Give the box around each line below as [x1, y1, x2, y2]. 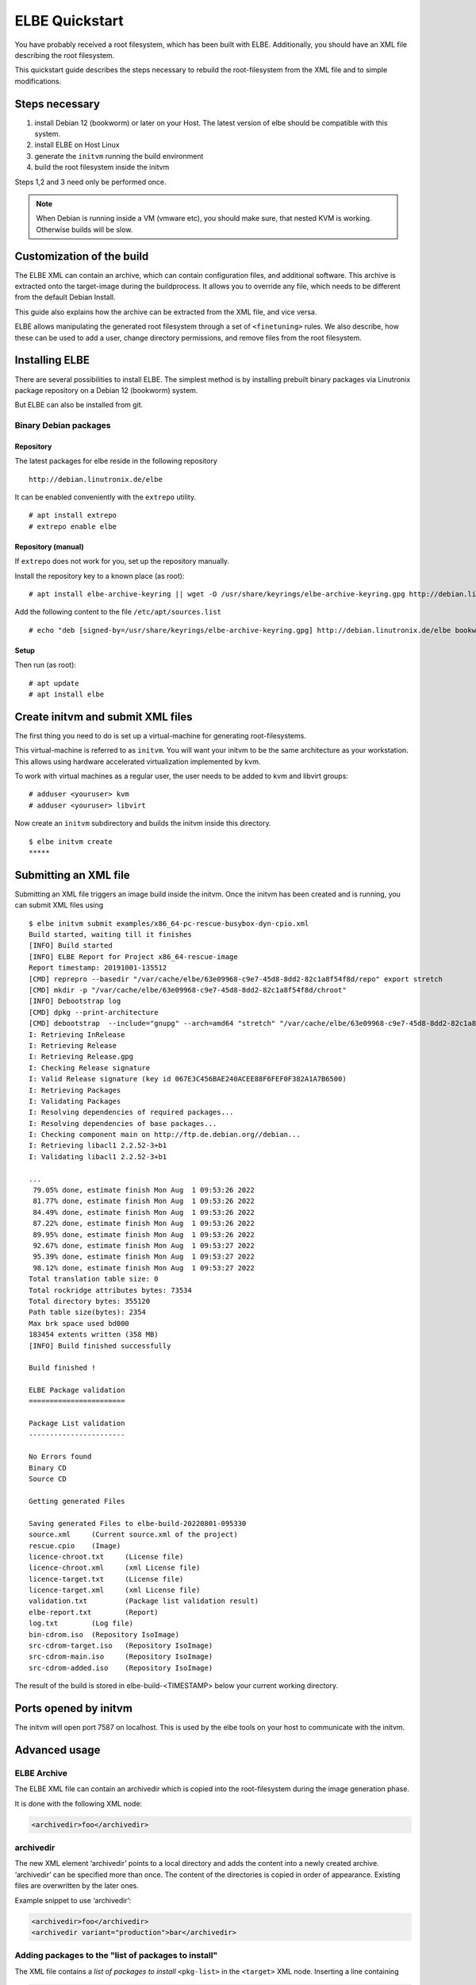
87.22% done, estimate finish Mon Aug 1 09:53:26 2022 [33, 1219, 255, 1228]
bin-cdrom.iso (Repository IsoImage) [29, 1630, 180, 1639]
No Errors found [29, 1452, 92, 1461]
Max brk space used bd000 [29, 1319, 130, 1328]
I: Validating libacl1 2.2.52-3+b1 [29, 1152, 167, 1161]
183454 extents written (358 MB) [29, 1330, 159, 1339]
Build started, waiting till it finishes [29, 930, 192, 939]
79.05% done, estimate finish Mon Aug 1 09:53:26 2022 [33, 1185, 255, 1195]
